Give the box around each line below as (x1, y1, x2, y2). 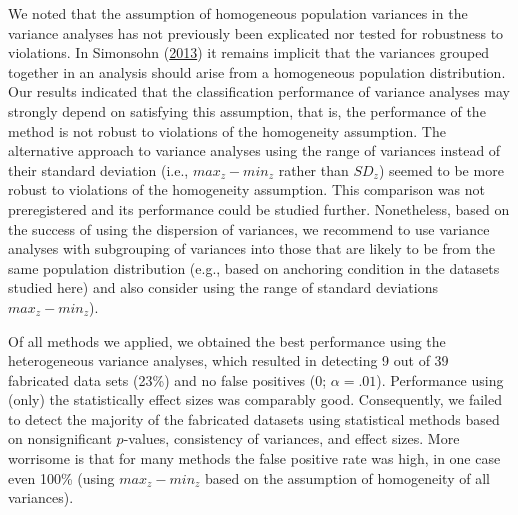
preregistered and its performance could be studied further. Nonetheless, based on (8, 198, 510, 219)
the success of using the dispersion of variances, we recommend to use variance (8, 218, 490, 239)
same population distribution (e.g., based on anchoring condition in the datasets (8, 257, 500, 278)
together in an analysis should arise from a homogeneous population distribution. (8, 61, 506, 82)
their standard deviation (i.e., (8, 159, 189, 180)
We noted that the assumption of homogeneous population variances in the (8, 3, 468, 23)
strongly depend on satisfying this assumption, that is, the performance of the (8, 100, 486, 121)
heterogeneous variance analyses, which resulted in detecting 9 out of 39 (8, 350, 449, 371)
